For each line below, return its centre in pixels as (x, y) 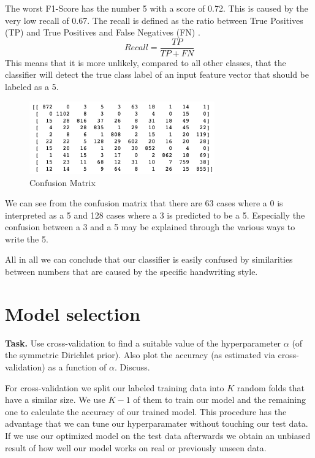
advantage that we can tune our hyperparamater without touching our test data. (157, 423)
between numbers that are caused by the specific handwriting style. (131, 272)
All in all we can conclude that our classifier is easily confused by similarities (149, 259)
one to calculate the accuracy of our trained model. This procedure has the (146, 411)
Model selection (73, 313)
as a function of (77, 366)
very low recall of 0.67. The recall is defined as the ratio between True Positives (154, 20)
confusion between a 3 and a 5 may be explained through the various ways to (150, 227)
